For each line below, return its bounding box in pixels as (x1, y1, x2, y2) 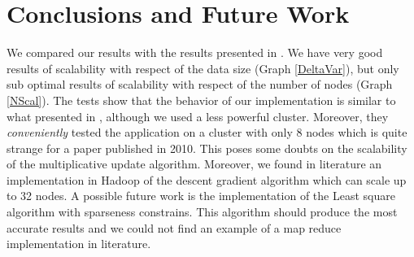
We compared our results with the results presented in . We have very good (7, 44, 383, 61)
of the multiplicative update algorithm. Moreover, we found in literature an (7, 155, 382, 172)
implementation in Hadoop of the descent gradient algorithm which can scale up (7, 171, 407, 188)
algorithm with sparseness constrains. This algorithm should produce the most (7, 203, 398, 220)
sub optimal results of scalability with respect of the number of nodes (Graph (7, 76, 393, 93)
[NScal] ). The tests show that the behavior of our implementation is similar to (7, 91, 396, 108)
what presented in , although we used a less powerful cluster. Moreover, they (7, 107, 389, 124)
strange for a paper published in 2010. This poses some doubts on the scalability (7, 139, 407, 156)
